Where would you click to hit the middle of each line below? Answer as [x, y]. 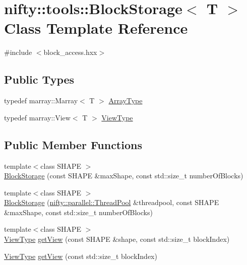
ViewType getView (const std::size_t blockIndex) [81, 256]
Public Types [39, 79]
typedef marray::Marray [41, 101]
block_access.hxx [70, 52]
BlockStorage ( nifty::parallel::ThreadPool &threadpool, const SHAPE [112, 202]
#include [18, 52]
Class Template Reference [96, 28]
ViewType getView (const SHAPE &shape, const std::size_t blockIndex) [117, 239]
